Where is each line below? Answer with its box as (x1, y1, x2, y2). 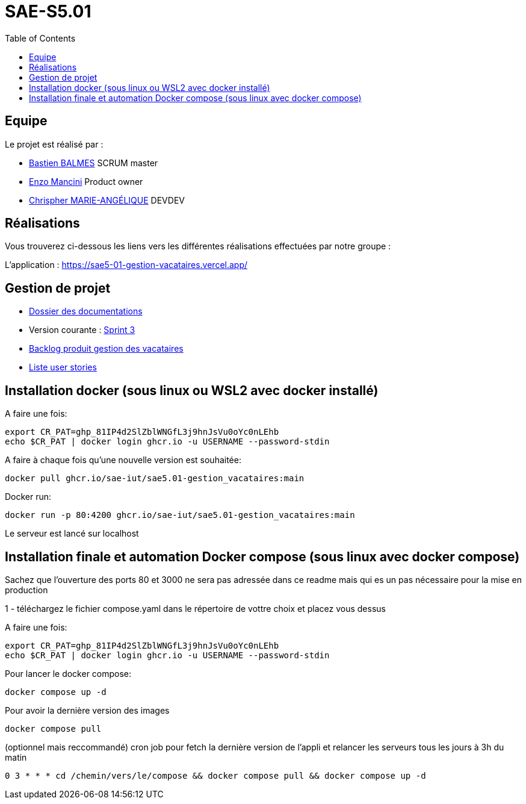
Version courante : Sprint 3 (29, 325, 135, 335)
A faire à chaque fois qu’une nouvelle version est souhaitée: (5, 455, 241, 466)
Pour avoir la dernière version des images (5, 705, 170, 715)
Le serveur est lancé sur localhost (5, 528, 139, 539)
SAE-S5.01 (5, 1, 91, 22)
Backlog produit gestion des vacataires (29, 343, 184, 354)
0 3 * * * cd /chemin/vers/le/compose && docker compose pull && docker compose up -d (5, 770, 426, 781)
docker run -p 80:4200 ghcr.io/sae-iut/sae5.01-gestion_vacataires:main (5, 510, 355, 520)
